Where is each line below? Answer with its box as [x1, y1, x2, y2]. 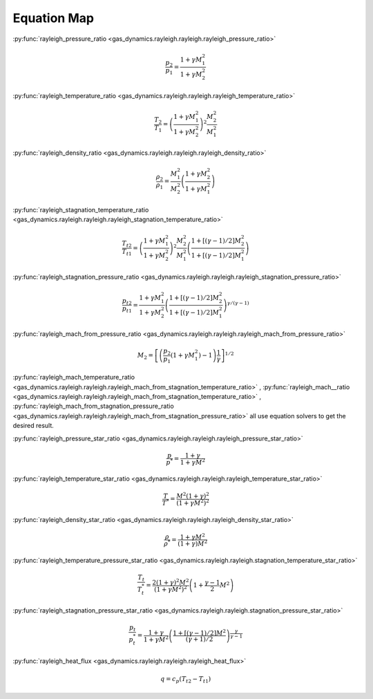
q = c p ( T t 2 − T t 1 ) [160, 675, 211, 684]
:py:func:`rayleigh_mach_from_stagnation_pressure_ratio [12, 402, 174, 411]
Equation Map [12, 10, 95, 26]
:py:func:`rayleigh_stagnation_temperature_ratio [12, 206, 149, 214]
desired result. [12, 422, 55, 430]
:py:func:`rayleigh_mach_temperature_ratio [12, 373, 135, 382]
